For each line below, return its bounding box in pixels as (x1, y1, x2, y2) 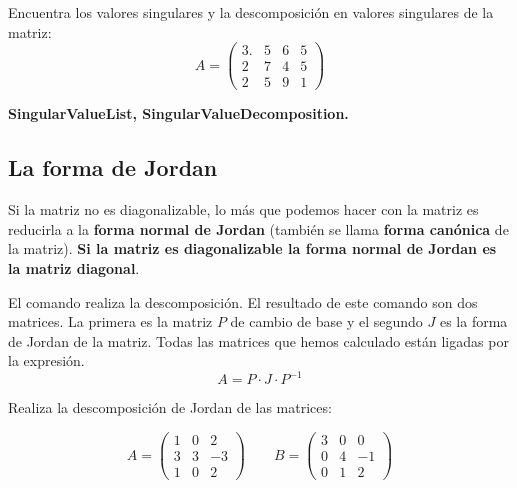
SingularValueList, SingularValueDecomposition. (8, 103, 349, 124)
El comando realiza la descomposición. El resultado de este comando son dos (8, 291, 478, 312)
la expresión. (8, 350, 85, 371)
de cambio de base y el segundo (230, 311, 423, 332)
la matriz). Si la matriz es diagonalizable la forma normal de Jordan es (8, 238, 497, 259)
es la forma (439, 311, 508, 332)
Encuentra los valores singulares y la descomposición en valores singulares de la (8, 2, 494, 22)
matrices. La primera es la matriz (8, 311, 213, 332)
